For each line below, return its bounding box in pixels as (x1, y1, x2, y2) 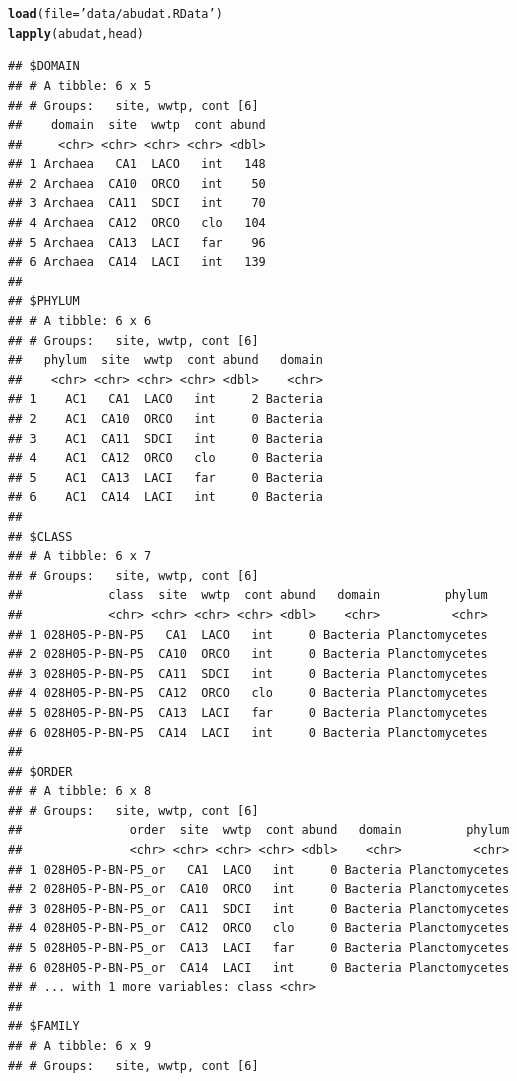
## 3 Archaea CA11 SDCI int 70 (8, 196, 266, 211)
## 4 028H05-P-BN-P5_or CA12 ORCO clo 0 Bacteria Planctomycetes (8, 921, 510, 936)
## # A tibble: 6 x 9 (8, 1039, 152, 1053)
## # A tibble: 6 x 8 (8, 784, 152, 799)
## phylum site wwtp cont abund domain (8, 353, 323, 368)
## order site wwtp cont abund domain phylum (8, 823, 510, 838)
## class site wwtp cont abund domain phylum (8, 588, 488, 603)
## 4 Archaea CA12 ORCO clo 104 (8, 216, 266, 231)
